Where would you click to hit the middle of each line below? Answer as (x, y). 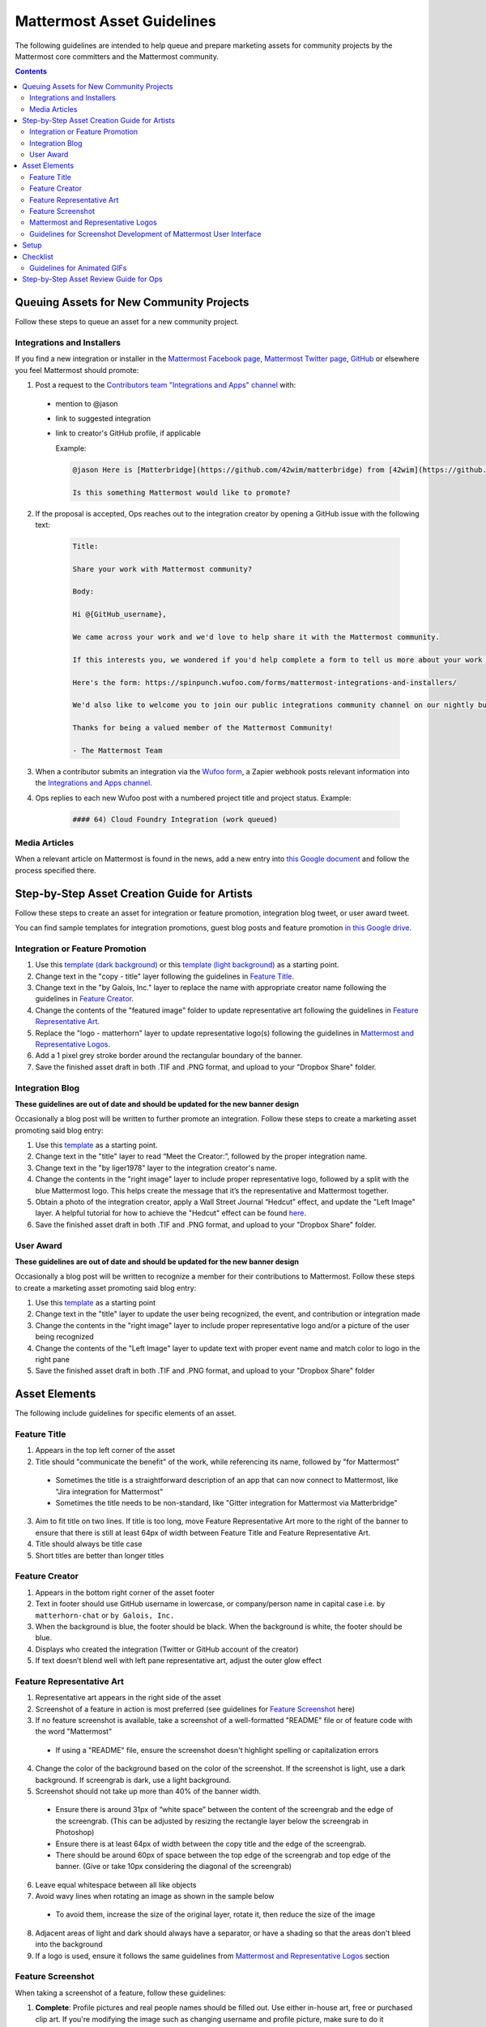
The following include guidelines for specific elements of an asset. (126, 1413)
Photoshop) (75, 1832)
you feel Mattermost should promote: (77, 370)
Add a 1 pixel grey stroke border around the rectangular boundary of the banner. (169, 1056)
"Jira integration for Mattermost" (109, 1491)
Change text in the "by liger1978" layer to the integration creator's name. (156, 1168)
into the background (69, 1944)
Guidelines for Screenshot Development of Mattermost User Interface (145, 234)
